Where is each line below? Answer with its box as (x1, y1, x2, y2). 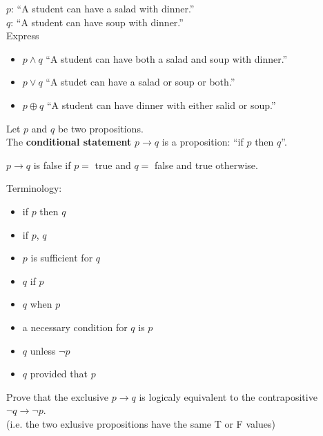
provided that (30, 366, 88, 381)
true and (95, 157, 131, 172)
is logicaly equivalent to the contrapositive (139, 389, 317, 404)
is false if (33, 157, 71, 172)
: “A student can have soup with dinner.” (10, 14, 184, 29)
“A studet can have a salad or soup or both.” (46, 75, 235, 89)
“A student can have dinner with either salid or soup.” (46, 97, 276, 112)
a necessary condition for (22, 319, 128, 334)
